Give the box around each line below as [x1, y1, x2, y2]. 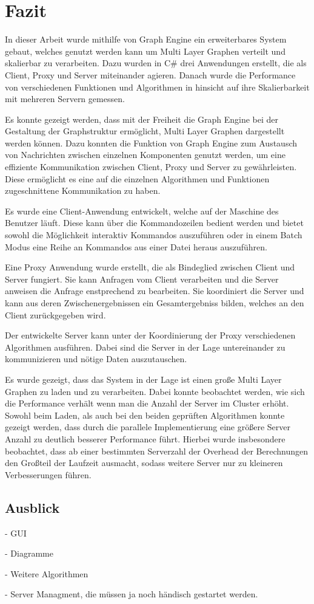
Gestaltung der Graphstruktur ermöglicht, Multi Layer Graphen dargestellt [5, 125, 285, 137]
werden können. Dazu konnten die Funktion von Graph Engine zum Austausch [5, 136, 298, 149]
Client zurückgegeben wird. [5, 308, 106, 321]
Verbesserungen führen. [5, 468, 92, 481]
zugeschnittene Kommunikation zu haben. [5, 184, 161, 197]
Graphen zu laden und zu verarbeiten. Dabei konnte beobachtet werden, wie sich [5, 385, 305, 397]
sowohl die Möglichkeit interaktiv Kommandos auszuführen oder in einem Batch [5, 228, 302, 241]
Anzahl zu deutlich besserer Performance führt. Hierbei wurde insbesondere [5, 432, 286, 445]
